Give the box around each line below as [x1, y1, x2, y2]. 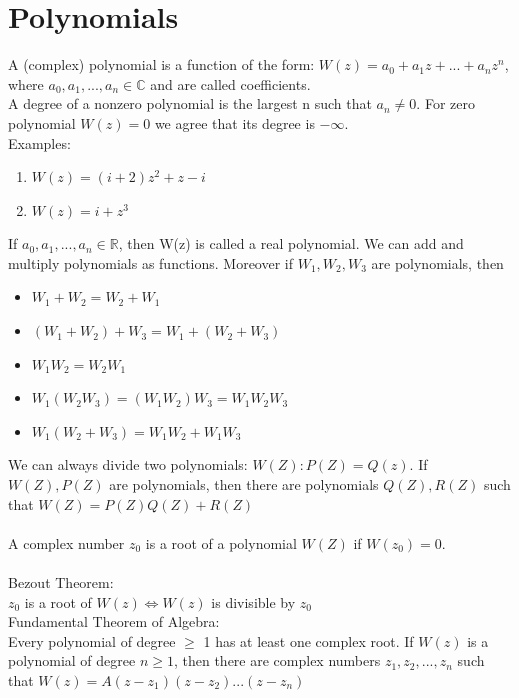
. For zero [416, 93, 475, 114]
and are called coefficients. [150, 73, 311, 94]
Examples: [8, 132, 71, 153]
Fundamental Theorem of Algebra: [8, 611, 220, 632]
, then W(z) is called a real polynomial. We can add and [118, 233, 464, 254]
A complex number [8, 532, 125, 553]
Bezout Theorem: [8, 572, 114, 592]
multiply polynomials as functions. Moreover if [8, 252, 294, 273]
